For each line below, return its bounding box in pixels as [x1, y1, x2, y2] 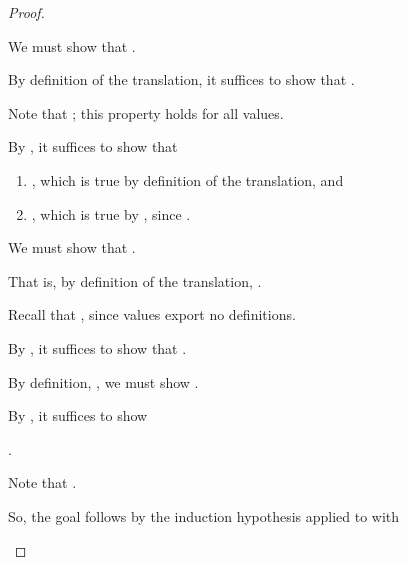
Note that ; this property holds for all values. [8, 102, 284, 123]
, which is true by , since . [31, 203, 191, 224]
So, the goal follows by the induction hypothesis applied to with [8, 505, 400, 526]
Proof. [8, 2, 45, 22]
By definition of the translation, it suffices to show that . [8, 69, 355, 90]
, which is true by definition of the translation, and [31, 169, 344, 190]
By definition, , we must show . [8, 371, 199, 392]
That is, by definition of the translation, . [8, 270, 262, 291]
